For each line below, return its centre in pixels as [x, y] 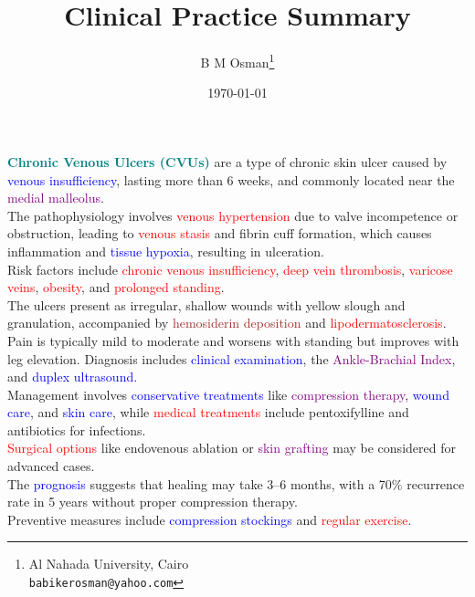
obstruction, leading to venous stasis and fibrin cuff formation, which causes [220, 233]
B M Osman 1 [237, 61]
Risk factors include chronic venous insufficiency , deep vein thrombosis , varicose [230, 269]
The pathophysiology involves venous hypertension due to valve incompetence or [233, 215]
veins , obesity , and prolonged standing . [116, 287]
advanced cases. [51, 466]
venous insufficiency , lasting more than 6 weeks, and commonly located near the [231, 179]
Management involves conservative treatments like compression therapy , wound [228, 394]
